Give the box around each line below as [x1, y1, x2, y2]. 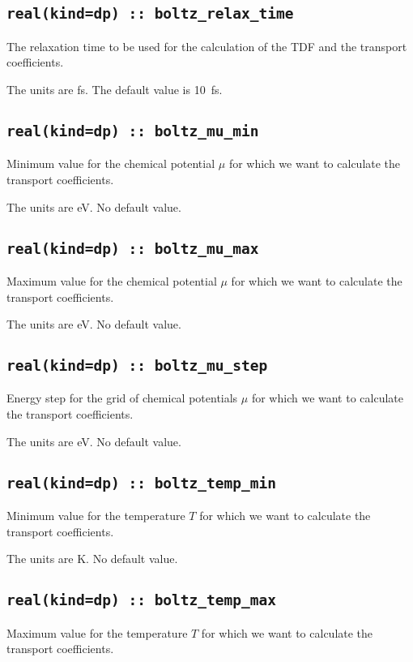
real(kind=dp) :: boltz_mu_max [6, 239, 259, 257]
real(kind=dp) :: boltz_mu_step [6, 357, 268, 375]
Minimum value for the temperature [6, 507, 185, 524]
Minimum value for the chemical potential [6, 155, 215, 172]
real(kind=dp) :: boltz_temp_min [6, 474, 277, 492]
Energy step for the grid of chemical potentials [6, 389, 238, 406]
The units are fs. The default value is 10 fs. [6, 80, 223, 97]
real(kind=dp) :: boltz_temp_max [6, 591, 277, 609]
